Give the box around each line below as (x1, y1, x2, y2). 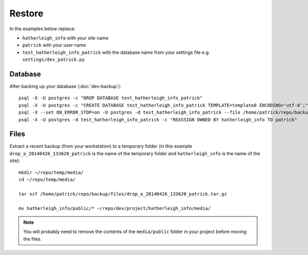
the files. (23, 236, 42, 242)
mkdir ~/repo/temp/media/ (18, 169, 84, 175)
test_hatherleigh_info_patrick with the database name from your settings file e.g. (22, 49, 210, 55)
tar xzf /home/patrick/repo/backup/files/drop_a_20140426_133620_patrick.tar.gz (18, 191, 227, 197)
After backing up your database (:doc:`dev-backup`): (9, 83, 122, 90)
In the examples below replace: (9, 26, 75, 32)
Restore (9, 8, 44, 19)
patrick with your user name (22, 42, 86, 48)
